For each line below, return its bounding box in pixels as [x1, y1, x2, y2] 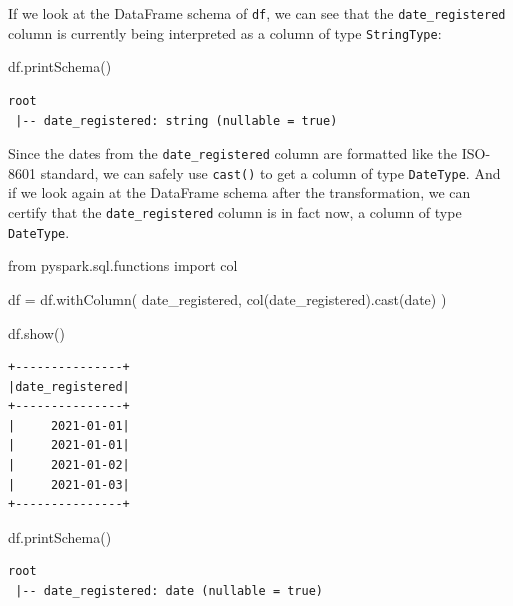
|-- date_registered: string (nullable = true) [15, 113, 338, 128]
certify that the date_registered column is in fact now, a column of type [8, 202, 462, 222]
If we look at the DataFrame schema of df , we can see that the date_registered [8, 3, 506, 23]
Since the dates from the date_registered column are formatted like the [8, 143, 458, 164]
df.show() [8, 322, 65, 343]
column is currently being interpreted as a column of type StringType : [8, 22, 442, 43]
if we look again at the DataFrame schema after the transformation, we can [8, 182, 471, 203]
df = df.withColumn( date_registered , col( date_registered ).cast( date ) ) [8, 288, 447, 309]
